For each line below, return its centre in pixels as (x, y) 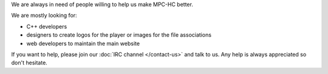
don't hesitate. (29, 63)
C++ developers (47, 26)
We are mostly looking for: (44, 16)
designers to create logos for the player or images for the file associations (119, 35)
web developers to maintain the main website (83, 43)
